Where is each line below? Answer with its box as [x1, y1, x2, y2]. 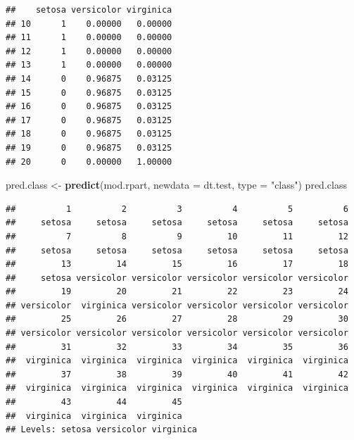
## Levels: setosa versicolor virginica [6, 425, 198, 435]
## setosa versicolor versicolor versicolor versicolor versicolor [6, 272, 348, 283]
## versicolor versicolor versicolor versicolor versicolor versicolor [6, 328, 348, 339]
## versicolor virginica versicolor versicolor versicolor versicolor [6, 300, 348, 310]
